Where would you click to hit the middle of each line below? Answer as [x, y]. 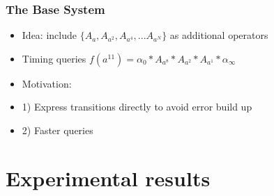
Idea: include [49, 35]
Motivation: [47, 83]
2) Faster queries [58, 130]
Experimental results [108, 178]
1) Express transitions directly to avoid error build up [137, 107]
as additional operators [219, 35]
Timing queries [54, 58]
